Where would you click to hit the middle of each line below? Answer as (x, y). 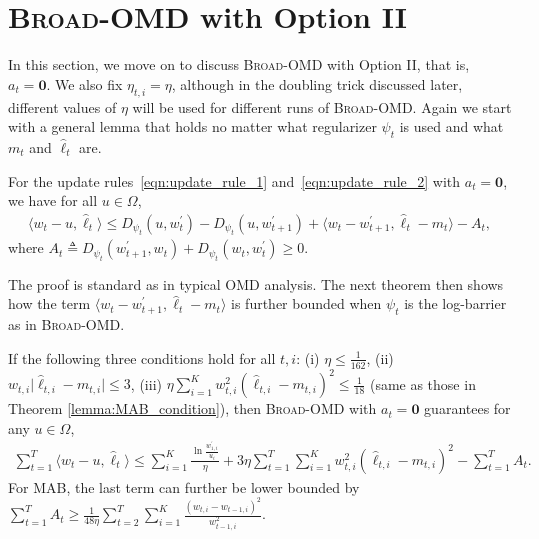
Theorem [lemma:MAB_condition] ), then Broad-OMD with (192, 408)
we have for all (53, 200)
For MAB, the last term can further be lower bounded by (184, 486)
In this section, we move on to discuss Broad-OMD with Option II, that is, (239, 64)
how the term (49, 303)
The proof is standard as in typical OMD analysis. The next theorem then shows (256, 283)
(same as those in (422, 383)
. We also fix (84, 83)
